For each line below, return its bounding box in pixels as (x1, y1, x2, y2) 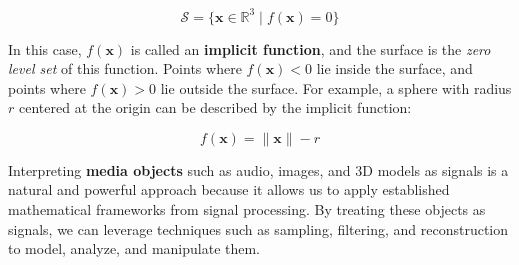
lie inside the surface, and (316, 58, 473, 79)
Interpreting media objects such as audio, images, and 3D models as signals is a (8, 159, 509, 180)
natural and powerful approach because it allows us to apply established (8, 179, 450, 200)
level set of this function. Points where (8, 58, 242, 79)
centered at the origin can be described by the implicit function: (18, 97, 412, 118)
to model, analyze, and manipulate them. (8, 238, 261, 259)
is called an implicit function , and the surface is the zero (130, 38, 491, 59)
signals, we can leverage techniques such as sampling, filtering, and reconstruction (8, 218, 509, 239)
